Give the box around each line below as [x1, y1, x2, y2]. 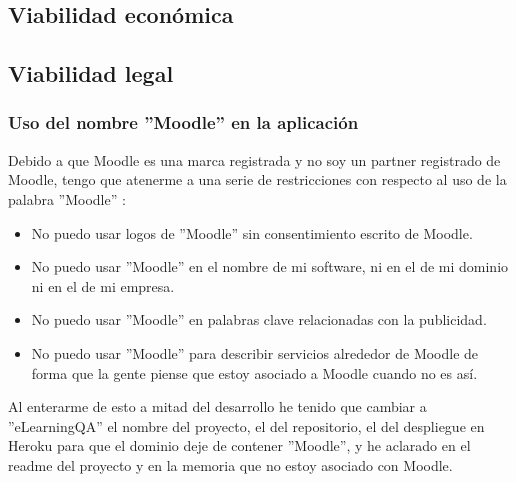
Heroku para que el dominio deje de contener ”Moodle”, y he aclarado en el [8, 435, 471, 456]
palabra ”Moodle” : [8, 188, 126, 209]
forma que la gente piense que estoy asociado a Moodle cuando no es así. [31, 362, 478, 383]
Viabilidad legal [8, 58, 174, 89]
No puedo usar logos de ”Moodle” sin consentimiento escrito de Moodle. [31, 222, 473, 243]
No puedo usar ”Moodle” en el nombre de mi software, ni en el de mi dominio [31, 256, 509, 277]
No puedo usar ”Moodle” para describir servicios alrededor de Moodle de [31, 342, 479, 363]
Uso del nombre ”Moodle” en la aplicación [8, 110, 359, 135]
